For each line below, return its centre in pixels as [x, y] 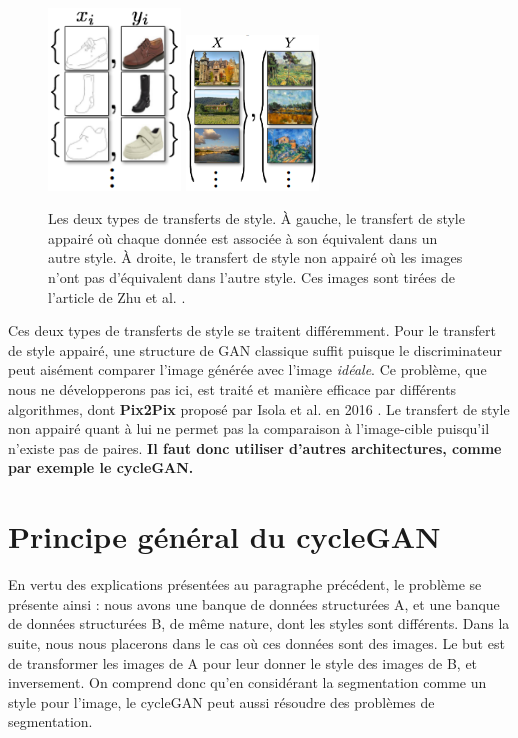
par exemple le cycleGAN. [101, 467]
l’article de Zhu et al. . [117, 296]
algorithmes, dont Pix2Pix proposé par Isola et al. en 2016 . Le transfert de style [259, 408]
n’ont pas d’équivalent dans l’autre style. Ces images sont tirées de [251, 277]
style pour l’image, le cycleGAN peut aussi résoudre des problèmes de [221, 701]
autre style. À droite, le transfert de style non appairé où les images [255, 257]
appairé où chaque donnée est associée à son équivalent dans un [243, 237]
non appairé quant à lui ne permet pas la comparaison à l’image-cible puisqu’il [249, 428]
